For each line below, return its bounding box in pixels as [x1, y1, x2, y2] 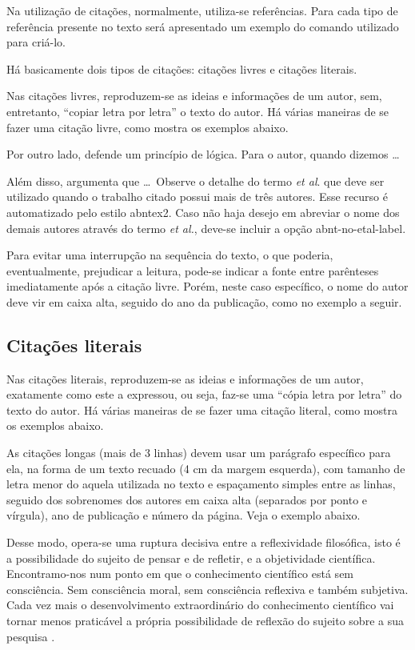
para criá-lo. [6, 34, 66, 50]
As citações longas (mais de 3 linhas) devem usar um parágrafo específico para [6, 444, 391, 461]
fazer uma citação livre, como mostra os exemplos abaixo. [6, 118, 289, 135]
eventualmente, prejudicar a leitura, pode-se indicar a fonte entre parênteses [6, 262, 379, 279]
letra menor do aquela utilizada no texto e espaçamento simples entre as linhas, [6, 475, 396, 492]
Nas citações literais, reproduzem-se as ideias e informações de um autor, [6, 370, 364, 387]
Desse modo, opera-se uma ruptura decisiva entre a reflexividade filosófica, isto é [6, 534, 401, 551]
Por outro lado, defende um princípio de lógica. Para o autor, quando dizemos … [6, 146, 400, 162]
